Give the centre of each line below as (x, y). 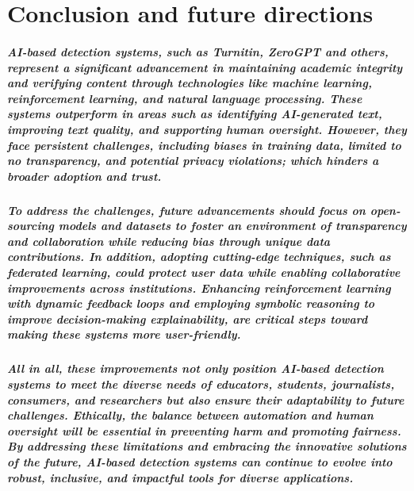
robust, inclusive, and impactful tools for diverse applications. (180, 477)
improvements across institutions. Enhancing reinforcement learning (199, 288)
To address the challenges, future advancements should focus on (186, 210)
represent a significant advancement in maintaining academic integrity (205, 67)
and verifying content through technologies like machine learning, (190, 83)
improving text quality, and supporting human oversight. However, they (207, 129)
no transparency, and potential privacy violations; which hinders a (193, 161)
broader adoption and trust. (84, 176)
